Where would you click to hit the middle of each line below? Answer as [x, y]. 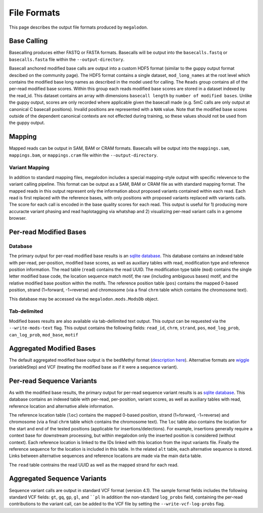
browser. [18, 218]
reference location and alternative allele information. [61, 406]
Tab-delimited [26, 311]
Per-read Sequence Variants [53, 381]
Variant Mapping [29, 168]
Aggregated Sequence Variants [58, 479]
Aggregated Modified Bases [52, 348]
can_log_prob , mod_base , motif [44, 335]
